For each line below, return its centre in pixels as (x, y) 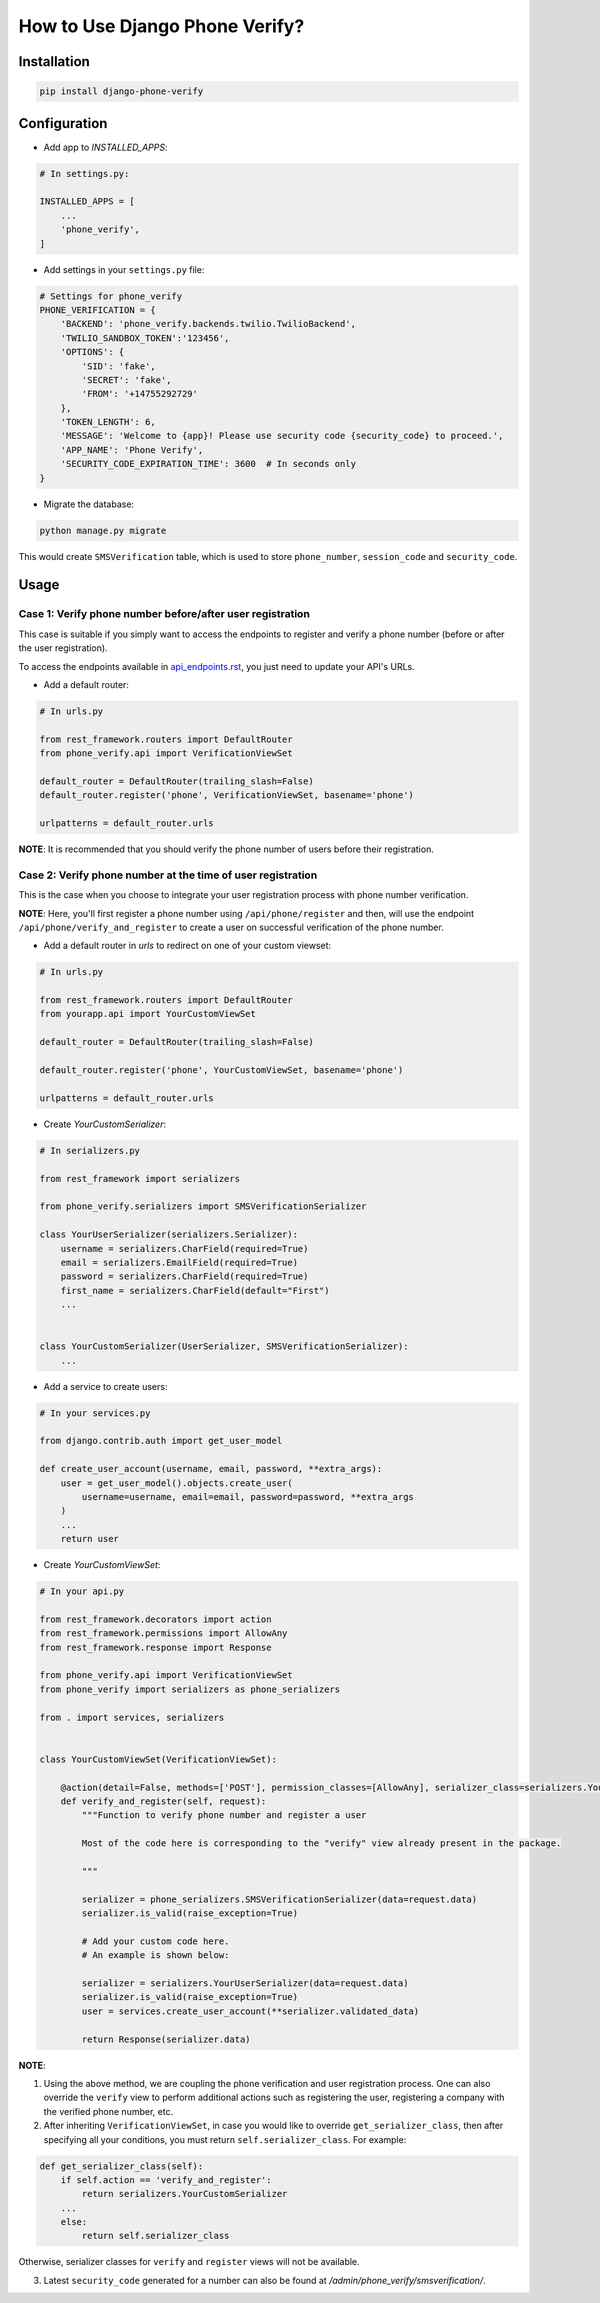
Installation (54, 61)
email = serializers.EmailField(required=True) (179, 1262)
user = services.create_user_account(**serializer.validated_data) (250, 2011)
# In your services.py (95, 1413)
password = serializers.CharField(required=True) (184, 1276)
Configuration (63, 123)
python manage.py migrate (103, 530)
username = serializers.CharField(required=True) (184, 1248)
